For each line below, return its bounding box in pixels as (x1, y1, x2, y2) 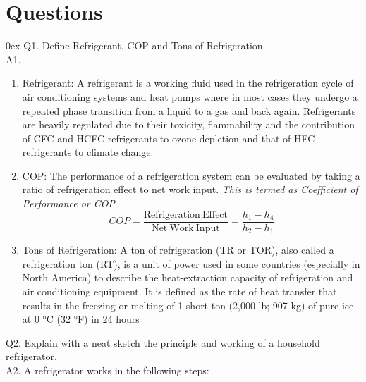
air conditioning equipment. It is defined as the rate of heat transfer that (22, 283, 337, 298)
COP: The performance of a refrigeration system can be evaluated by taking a (22, 168, 360, 183)
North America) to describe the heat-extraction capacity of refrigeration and (22, 270, 353, 285)
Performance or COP (22, 196, 115, 211)
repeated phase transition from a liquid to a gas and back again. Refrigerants (22, 103, 356, 118)
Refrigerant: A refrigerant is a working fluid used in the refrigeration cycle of (22, 75, 354, 90)
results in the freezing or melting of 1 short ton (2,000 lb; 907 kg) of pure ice (22, 297, 354, 312)
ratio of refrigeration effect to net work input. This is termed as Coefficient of (22, 182, 358, 197)
